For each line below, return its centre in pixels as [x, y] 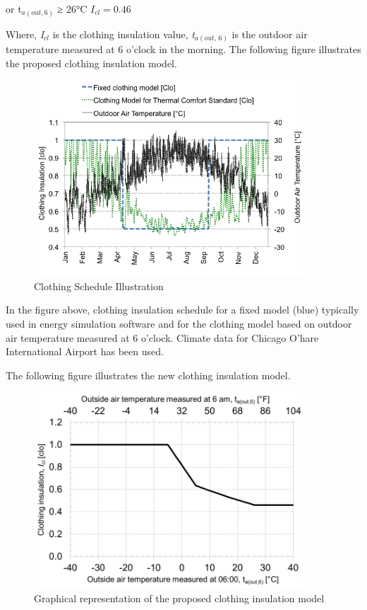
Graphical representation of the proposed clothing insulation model [179, 598]
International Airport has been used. [85, 351]
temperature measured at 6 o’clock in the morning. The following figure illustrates [183, 49]
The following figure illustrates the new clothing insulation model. [148, 375]
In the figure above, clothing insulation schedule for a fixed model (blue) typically [182, 310]
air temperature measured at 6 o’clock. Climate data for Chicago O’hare [162, 337]
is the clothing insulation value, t [124, 34]
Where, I [25, 34]
